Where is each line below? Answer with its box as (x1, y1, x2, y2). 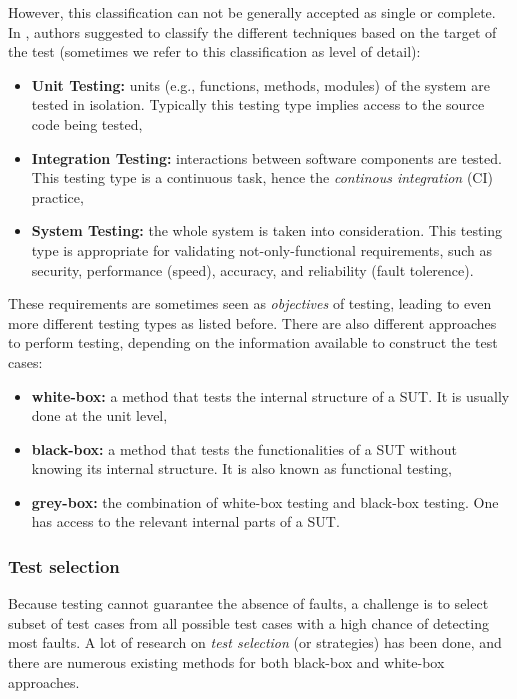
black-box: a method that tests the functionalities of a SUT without (31, 438, 457, 459)
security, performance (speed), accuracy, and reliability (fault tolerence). (31, 259, 474, 280)
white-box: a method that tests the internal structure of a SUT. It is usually (31, 385, 510, 406)
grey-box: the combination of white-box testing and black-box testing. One (31, 491, 499, 512)
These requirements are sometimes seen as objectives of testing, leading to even (8, 293, 492, 314)
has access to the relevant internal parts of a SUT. (31, 511, 340, 532)
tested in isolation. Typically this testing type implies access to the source (31, 94, 485, 115)
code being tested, (31, 113, 143, 134)
